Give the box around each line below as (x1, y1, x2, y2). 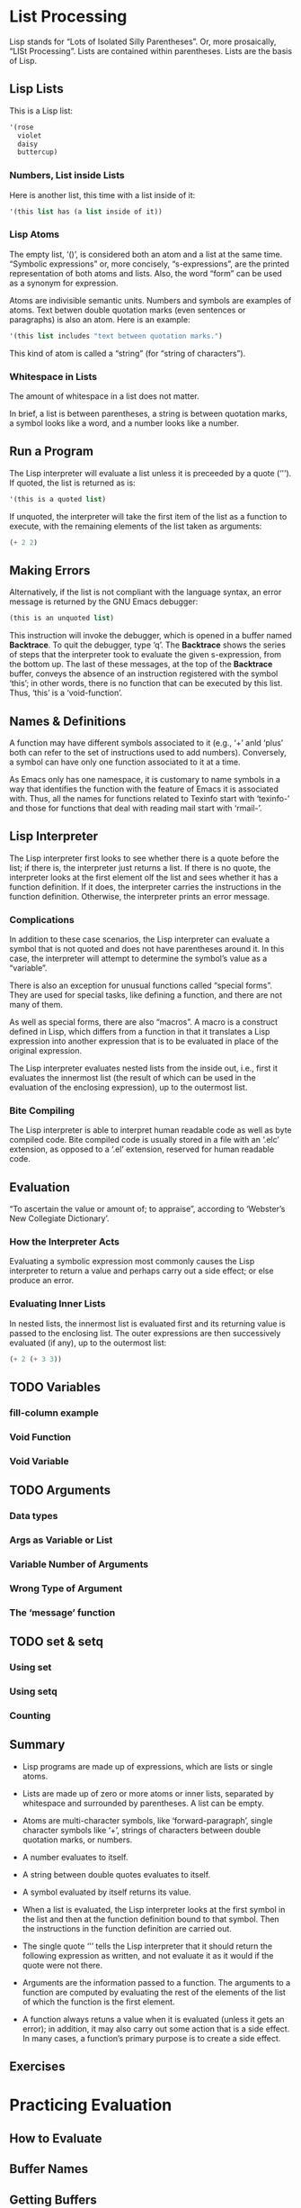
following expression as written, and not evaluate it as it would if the (22, 1950, 274, 1960)
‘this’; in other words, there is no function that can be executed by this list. (9, 678, 283, 689)
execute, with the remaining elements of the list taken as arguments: (9, 520, 262, 531)
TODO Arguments (9, 1483, 111, 1498)
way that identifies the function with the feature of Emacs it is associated (9, 783, 279, 794)
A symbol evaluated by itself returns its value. (22, 1887, 191, 1897)
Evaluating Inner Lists (9, 1298, 106, 1310)
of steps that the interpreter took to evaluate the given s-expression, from (9, 649, 281, 660)
